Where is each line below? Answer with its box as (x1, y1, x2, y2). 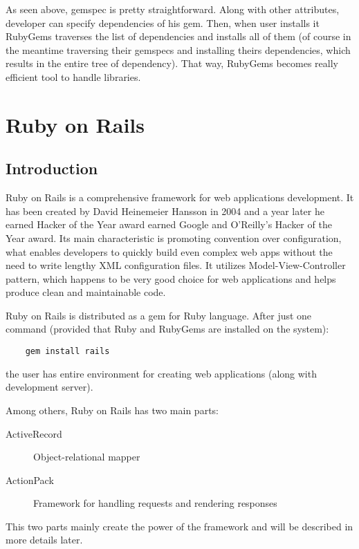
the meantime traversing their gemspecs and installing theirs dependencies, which (6, 42, 351, 57)
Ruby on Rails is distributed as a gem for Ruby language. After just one (6, 308, 312, 322)
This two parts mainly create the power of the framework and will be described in (6, 519, 353, 533)
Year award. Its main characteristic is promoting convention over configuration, (6, 230, 342, 245)
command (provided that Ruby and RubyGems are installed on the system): (6, 322, 329, 336)
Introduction (6, 158, 98, 179)
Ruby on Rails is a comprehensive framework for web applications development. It (6, 190, 354, 205)
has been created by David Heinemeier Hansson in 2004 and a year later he (6, 203, 324, 218)
